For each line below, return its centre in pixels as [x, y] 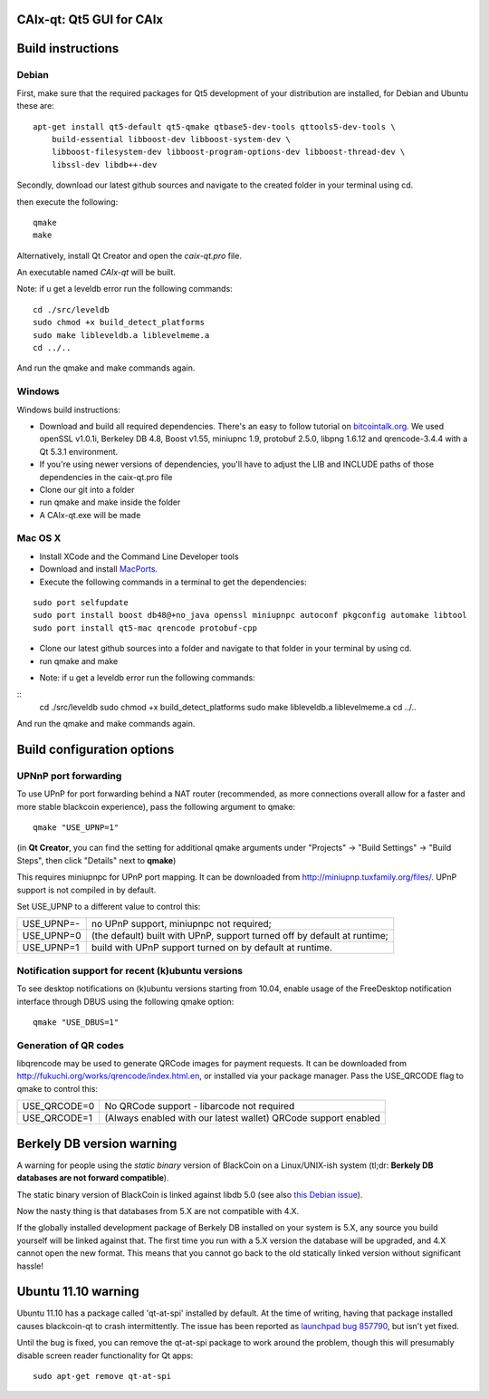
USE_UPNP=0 [52, 936]
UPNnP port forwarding [69, 776]
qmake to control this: [58, 1088]
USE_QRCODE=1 [57, 1118]
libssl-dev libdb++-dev [104, 164]
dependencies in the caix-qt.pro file [106, 477]
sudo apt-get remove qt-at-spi [102, 1376]
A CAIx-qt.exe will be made [90, 515]
